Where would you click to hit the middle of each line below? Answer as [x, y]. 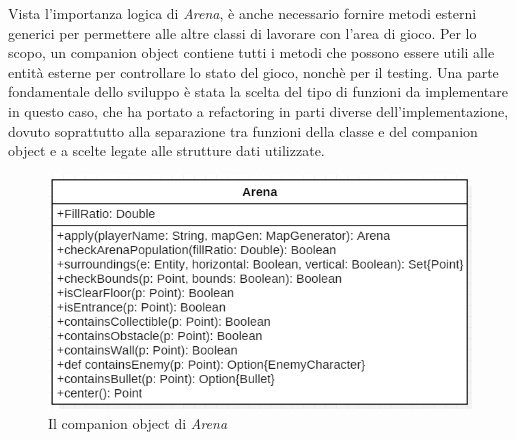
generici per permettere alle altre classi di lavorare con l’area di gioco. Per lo [242, 32]
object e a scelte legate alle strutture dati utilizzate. [166, 150]
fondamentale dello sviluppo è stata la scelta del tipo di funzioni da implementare [258, 91]
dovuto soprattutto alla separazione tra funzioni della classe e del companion [243, 130]
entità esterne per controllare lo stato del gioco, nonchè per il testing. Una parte [253, 71]
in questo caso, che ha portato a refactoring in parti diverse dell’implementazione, [258, 110]
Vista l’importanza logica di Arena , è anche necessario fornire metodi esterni [242, 13]
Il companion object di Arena [138, 422]
